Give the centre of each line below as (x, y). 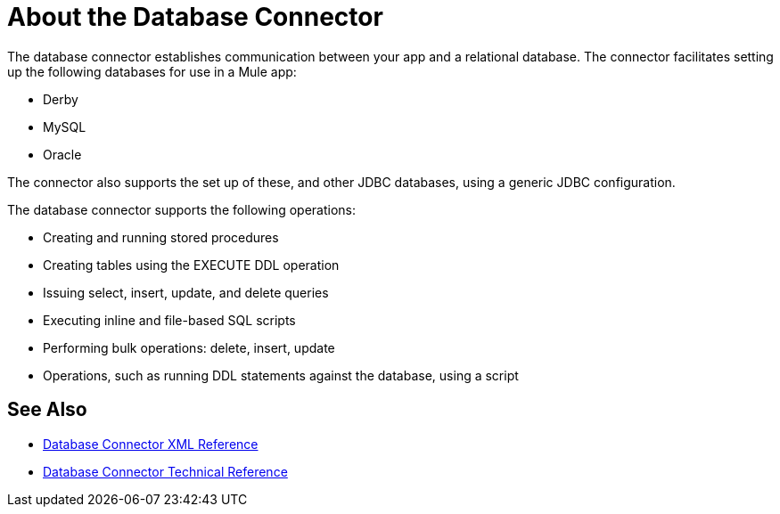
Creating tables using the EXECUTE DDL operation (191, 265)
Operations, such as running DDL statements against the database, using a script (281, 375)
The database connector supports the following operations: (182, 209)
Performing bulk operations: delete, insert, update (189, 347)
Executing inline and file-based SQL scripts (169, 320)
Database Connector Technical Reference (165, 471)
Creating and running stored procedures (161, 237)
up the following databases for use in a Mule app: (152, 71)
